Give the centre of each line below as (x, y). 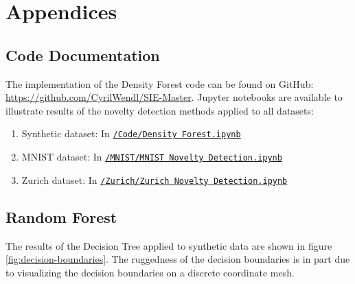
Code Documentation (83, 55)
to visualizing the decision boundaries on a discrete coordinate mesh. (150, 272)
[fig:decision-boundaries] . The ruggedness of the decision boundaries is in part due (178, 259)
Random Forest (61, 216)
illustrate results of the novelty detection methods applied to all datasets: (160, 110)
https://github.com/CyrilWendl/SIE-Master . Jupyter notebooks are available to (174, 97)
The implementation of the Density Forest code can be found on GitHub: (160, 83)
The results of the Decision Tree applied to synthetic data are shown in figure (169, 245)
